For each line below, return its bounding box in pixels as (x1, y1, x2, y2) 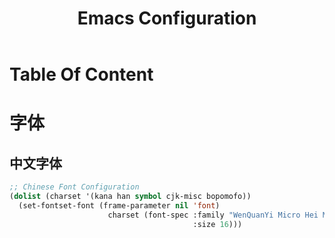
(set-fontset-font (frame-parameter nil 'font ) (18, 200, 221, 211)
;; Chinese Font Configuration (9, 182, 140, 192)
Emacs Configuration (77, 7, 257, 30)
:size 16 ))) (192, 219, 243, 229)
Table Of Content (9, 63, 154, 86)
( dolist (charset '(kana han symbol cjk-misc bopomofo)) (9, 192, 252, 202)
